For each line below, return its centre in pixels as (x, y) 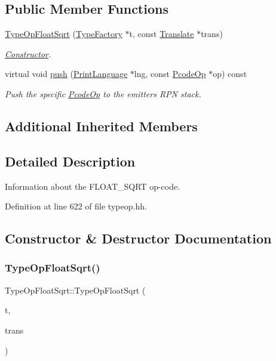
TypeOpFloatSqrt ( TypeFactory (64, 34)
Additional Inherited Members (101, 126)
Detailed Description (70, 161)
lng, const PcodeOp (170, 74)
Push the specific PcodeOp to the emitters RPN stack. (103, 93)
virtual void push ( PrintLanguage (66, 74)
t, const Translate (162, 34)
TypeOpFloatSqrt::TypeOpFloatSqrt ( (75, 290)
